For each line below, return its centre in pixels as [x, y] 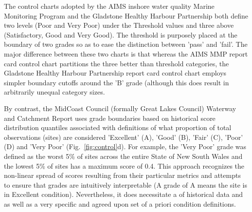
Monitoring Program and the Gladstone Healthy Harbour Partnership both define [126, 15]
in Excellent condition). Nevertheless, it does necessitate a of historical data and [124, 194]
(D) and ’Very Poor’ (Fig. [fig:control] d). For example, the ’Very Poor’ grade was [125, 146]
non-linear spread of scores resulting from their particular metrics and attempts [122, 175]
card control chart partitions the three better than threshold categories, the [117, 63]
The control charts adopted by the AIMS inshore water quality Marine [109, 6]
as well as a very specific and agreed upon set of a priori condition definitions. [120, 203]
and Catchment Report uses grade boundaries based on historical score [110, 118]
